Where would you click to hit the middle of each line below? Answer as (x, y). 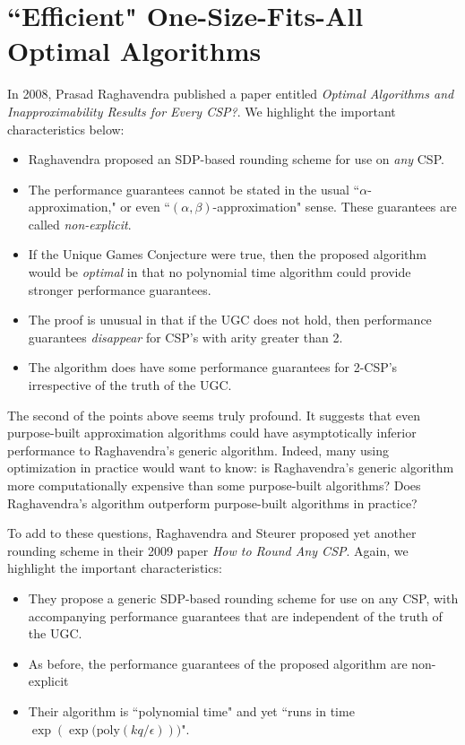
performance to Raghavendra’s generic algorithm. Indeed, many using (198, 450)
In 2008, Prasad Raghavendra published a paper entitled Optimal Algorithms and (231, 94)
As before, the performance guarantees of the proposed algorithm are (218, 663)
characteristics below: (66, 129)
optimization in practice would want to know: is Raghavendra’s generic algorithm (231, 468)
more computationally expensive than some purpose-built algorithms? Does (214, 485)
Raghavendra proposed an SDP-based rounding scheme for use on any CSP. (236, 159)
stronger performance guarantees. (120, 289)
